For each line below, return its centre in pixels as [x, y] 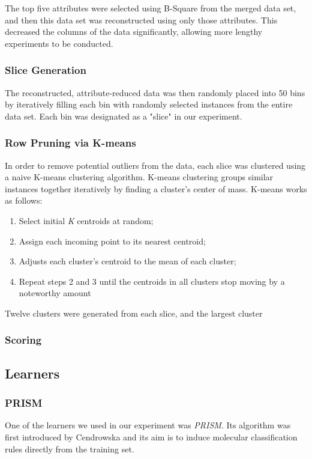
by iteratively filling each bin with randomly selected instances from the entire [149, 104]
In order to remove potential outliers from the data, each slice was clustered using [155, 165]
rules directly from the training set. [70, 448]
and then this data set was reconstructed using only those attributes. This [141, 20]
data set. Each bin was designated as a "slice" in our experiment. [124, 116]
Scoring [23, 340]
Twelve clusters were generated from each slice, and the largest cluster [134, 313]
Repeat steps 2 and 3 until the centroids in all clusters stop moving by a [152, 281]
